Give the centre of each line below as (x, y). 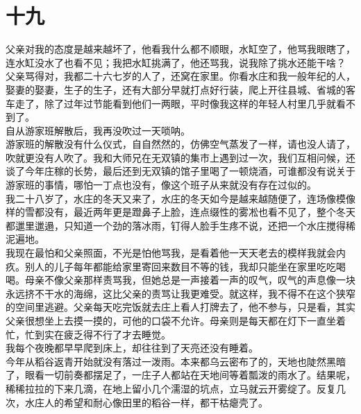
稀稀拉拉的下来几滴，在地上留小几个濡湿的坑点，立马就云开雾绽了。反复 (171, 388)
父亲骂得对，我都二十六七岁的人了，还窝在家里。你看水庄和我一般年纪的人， (180, 76)
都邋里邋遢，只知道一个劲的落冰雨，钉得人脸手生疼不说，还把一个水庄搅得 (176, 225)
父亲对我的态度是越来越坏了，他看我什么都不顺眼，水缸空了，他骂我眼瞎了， (180, 49)
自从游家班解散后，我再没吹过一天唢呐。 (98, 130)
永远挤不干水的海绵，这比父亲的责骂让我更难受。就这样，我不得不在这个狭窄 (180, 293)
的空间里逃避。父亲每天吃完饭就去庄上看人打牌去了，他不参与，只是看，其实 (180, 307)
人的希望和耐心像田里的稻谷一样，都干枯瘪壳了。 (156, 402)
